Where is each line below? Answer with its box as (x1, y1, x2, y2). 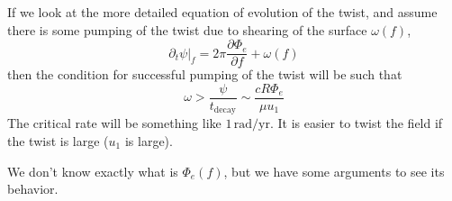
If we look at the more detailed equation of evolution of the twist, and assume (7, 3, 438, 21)
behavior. (7, 179, 59, 198)
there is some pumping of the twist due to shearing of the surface (7, 20, 367, 39)
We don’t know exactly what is (7, 161, 178, 180)
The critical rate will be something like (7, 114, 221, 132)
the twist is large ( (7, 131, 109, 150)
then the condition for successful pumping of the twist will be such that (7, 65, 402, 84)
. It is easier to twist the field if (269, 114, 443, 132)
